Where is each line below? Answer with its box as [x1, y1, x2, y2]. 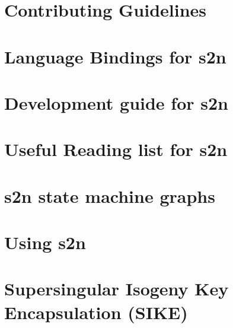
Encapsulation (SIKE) [4, 300, 188, 324]
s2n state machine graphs [4, 183, 215, 208]
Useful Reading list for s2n [4, 137, 228, 161]
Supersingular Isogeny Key [4, 276, 229, 301]
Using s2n [4, 230, 86, 254]
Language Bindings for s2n [4, 44, 226, 68]
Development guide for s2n [4, 90, 228, 114]
